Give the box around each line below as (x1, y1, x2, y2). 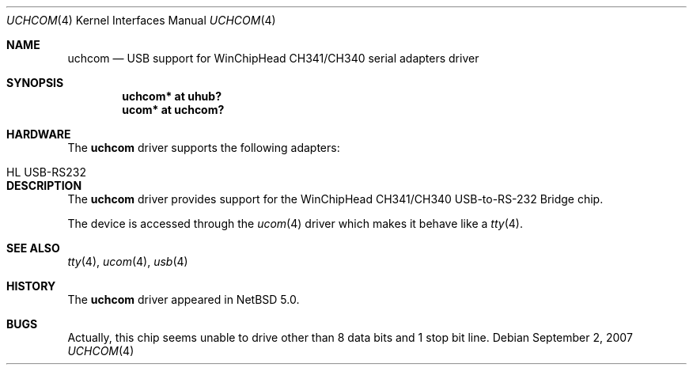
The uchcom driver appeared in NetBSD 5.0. (67, 293, 300, 306)
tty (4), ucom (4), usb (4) (67, 255, 188, 268)
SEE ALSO (6, 241, 60, 255)
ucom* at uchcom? (122, 103, 225, 116)
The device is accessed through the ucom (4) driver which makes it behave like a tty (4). (67, 217, 523, 230)
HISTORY (6, 279, 56, 293)
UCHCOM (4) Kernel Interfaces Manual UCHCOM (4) (6, 13, 276, 27)
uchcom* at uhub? (122, 89, 222, 103)
